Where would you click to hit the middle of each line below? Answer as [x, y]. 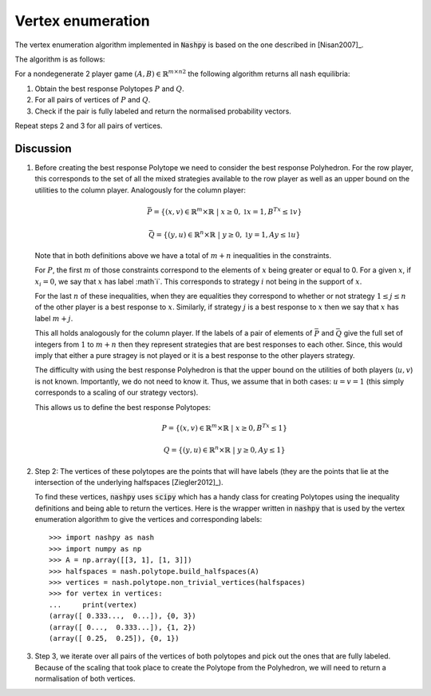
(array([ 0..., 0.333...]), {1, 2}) [123, 627]
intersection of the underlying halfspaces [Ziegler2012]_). [129, 482]
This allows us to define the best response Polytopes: [123, 407]
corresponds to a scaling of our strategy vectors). [117, 392]
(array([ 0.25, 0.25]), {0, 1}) [114, 638]
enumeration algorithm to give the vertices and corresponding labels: [148, 519]
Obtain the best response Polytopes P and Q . [110, 89]
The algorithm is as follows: [60, 59]
